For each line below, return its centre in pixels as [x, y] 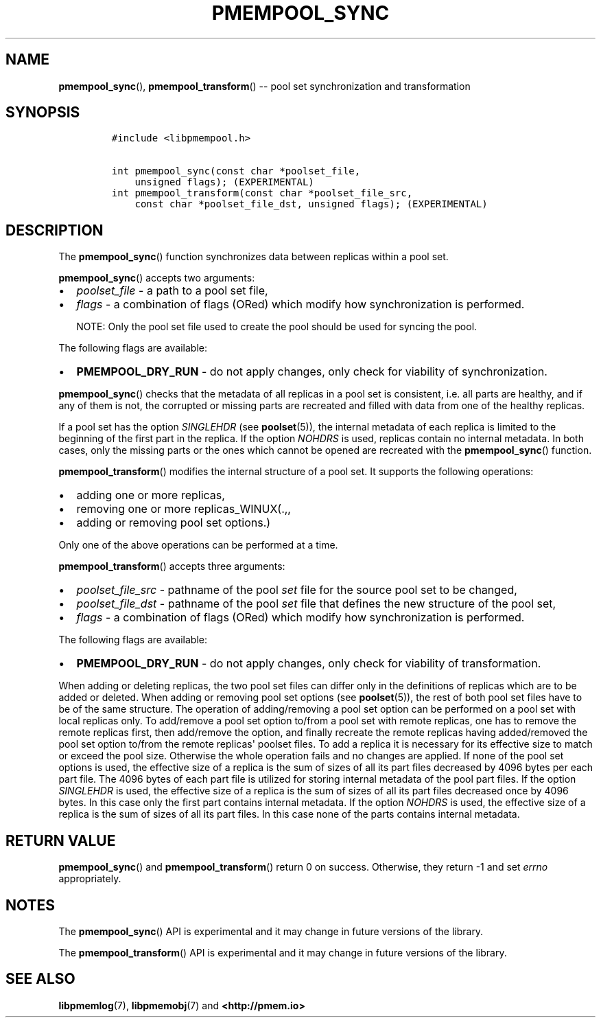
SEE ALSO [40, 979]
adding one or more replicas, [151, 495]
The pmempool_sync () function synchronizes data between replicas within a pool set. [254, 257]
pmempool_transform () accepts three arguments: [172, 566]
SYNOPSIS [43, 113]
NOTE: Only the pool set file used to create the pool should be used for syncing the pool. [277, 327]
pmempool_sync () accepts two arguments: [157, 278]
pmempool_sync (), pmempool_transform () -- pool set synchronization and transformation [264, 86]
